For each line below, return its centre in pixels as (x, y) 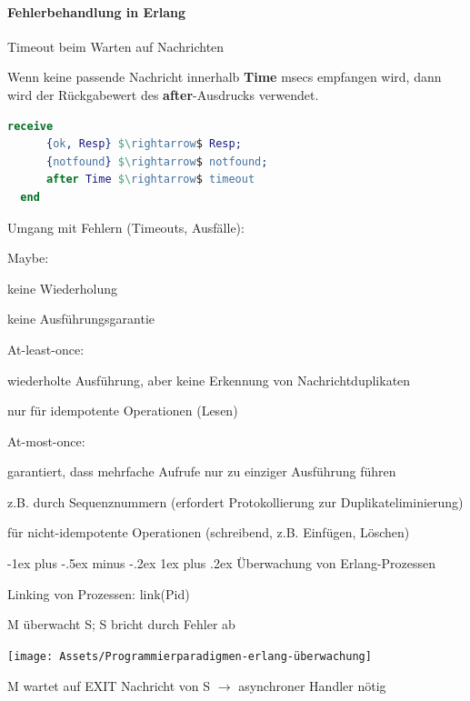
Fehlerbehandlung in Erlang (97, 11)
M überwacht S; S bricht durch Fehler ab (121, 624)
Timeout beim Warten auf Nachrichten (116, 46)
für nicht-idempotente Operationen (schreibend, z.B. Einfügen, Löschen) (209, 532)
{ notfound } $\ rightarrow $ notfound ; (157, 161)
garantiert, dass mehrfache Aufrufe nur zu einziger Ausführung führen (202, 471)
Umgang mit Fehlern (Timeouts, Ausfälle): (126, 227)
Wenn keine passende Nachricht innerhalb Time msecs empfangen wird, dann (225, 77)
